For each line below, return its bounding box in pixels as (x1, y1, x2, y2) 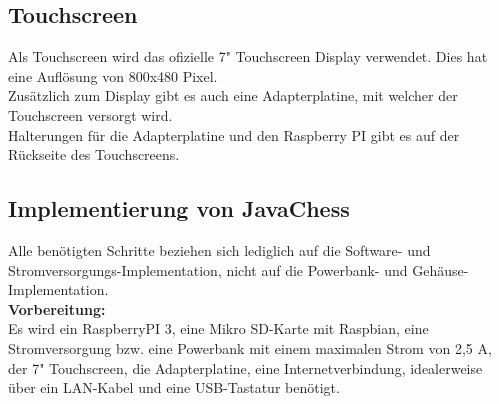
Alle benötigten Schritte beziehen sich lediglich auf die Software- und (8, 239, 431, 260)
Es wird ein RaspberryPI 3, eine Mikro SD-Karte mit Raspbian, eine (8, 318, 429, 339)
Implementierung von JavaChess (8, 193, 350, 224)
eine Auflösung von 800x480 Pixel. (8, 65, 218, 86)
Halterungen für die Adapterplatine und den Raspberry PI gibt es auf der (8, 124, 460, 145)
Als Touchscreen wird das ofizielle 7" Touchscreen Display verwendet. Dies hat (8, 46, 488, 67)
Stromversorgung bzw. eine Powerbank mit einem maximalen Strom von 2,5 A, (8, 337, 492, 358)
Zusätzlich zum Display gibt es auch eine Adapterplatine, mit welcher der (8, 85, 458, 106)
